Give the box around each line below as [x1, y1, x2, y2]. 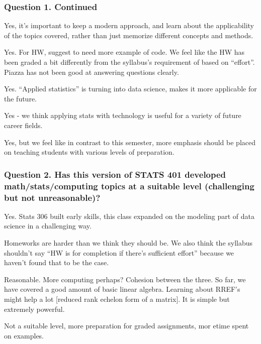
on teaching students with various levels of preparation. [4, 147, 175, 157]
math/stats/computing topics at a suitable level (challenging [4, 179, 254, 192]
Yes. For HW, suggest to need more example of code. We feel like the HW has [4, 47, 245, 57]
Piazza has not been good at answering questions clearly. [4, 66, 179, 77]
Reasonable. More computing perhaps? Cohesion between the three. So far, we [4, 274, 246, 284]
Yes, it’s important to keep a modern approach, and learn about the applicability [4, 20, 254, 31]
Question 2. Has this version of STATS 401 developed [4, 168, 226, 180]
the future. [4, 93, 37, 103]
